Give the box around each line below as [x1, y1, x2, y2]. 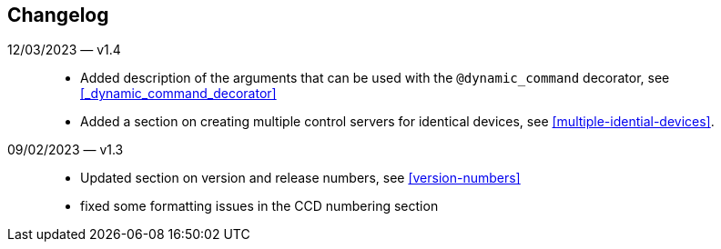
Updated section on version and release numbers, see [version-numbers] [80, 170, 521, 186]
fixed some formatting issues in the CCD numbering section [80, 198, 439, 214]
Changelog [7, 4, 109, 26]
